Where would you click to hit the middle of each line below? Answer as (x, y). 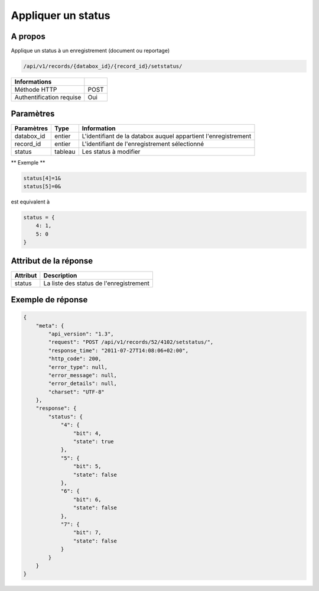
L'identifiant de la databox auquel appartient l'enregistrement (167, 136)
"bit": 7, (87, 533)
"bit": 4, (87, 433)
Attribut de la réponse (52, 261)
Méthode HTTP (36, 90)
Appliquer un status (61, 15)
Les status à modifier (111, 151)
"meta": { (50, 326)
